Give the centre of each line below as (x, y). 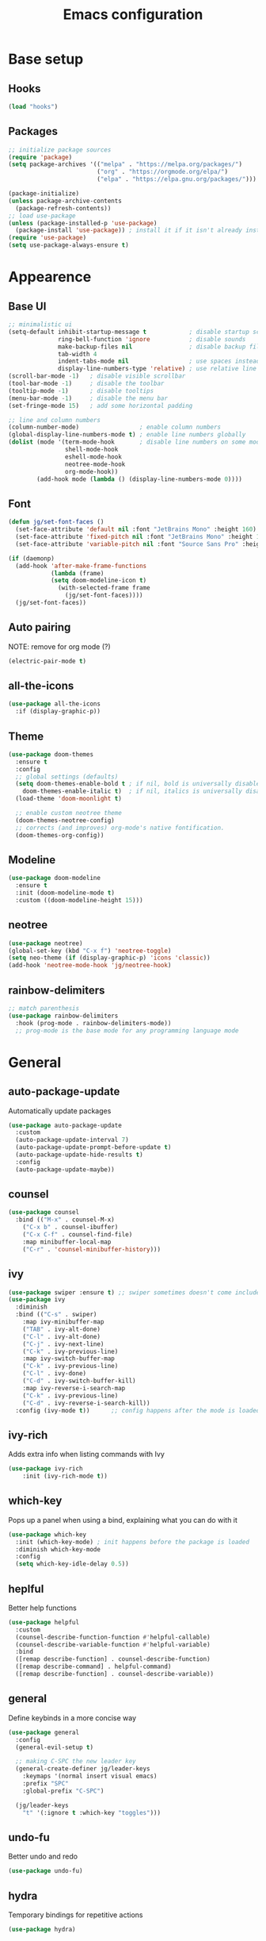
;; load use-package (42, 216)
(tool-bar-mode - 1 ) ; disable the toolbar (86, 384)
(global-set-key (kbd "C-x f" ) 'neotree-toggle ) (90, 951)
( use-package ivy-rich (46, 1469)
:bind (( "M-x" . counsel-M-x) (65, 1220)
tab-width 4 (78, 354)
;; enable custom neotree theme (69, 813)
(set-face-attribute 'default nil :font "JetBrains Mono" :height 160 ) (136, 529)
